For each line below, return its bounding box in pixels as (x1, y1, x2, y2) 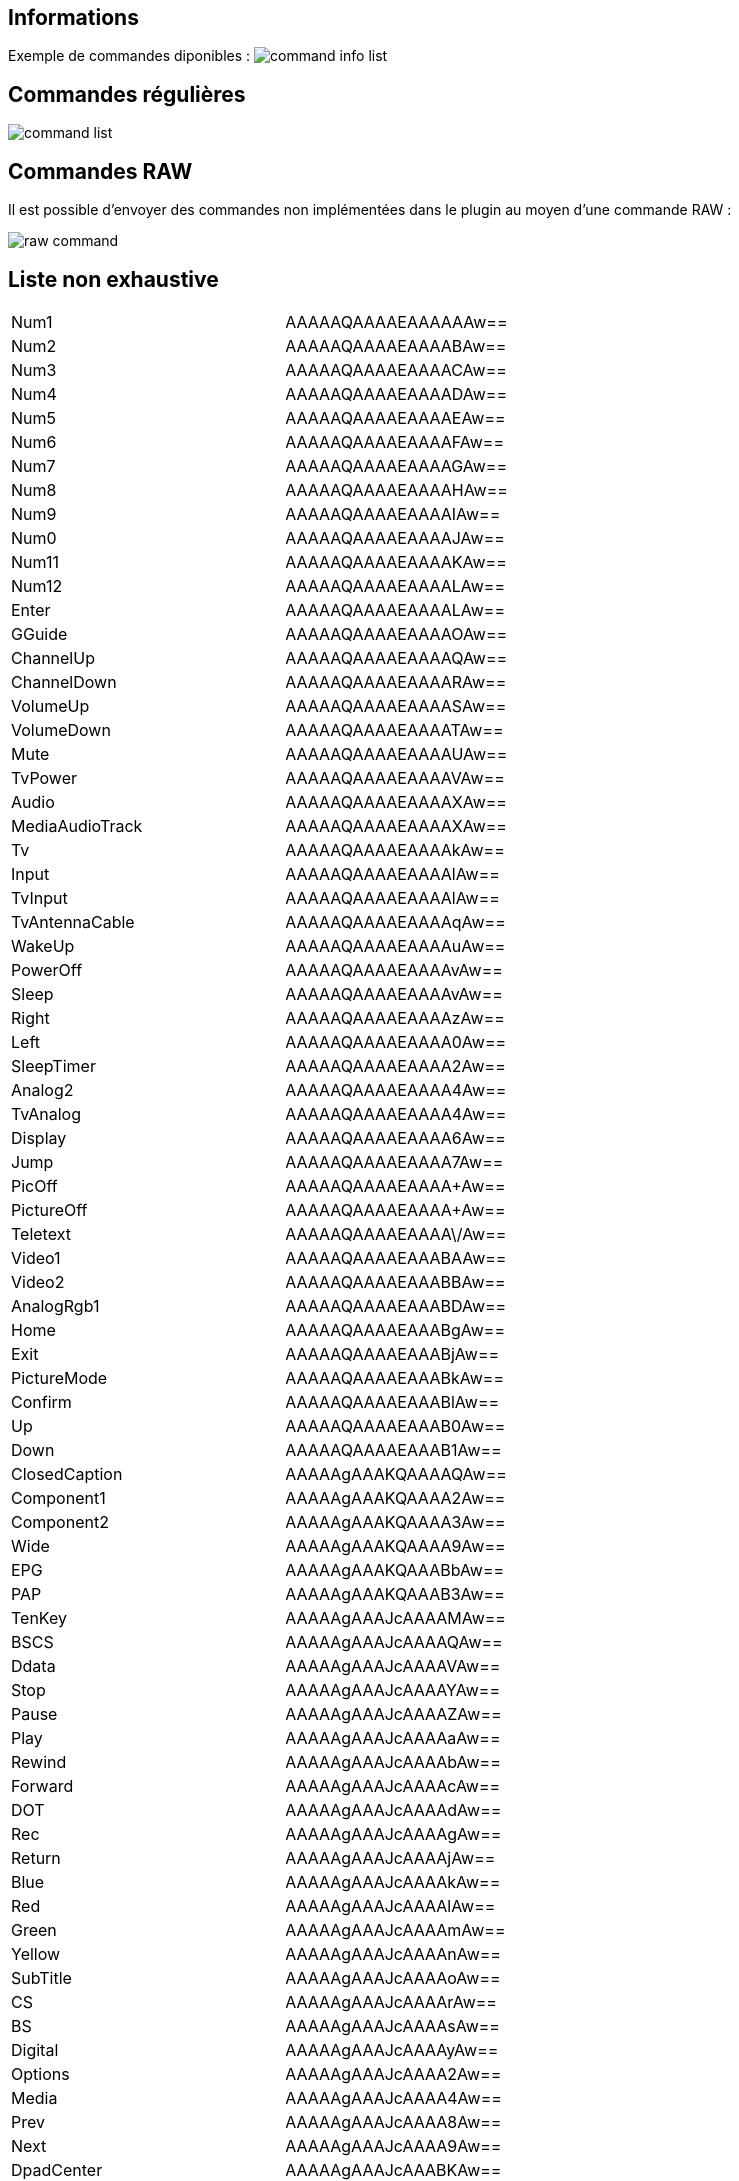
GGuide (11, 623, 68, 644)
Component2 (11, 1511, 109, 1532)
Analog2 (11, 1079, 74, 1100)
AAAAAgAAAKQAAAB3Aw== (285, 1583, 505, 1604)
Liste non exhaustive (8, 266, 219, 292)
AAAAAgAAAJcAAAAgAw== (285, 1823, 502, 1844)
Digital (11, 2039, 59, 2060)
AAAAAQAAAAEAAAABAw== (285, 335, 507, 356)
